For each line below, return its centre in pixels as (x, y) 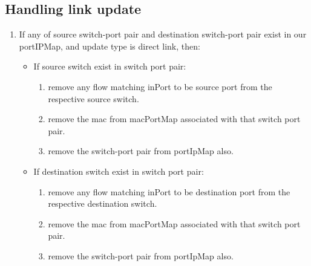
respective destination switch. (103, 203)
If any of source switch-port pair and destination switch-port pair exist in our (163, 34)
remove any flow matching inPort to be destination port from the (169, 191)
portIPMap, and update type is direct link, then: (110, 46)
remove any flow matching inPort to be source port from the (160, 86)
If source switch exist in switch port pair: (110, 66)
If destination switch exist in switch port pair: (119, 171)
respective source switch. (93, 98)
